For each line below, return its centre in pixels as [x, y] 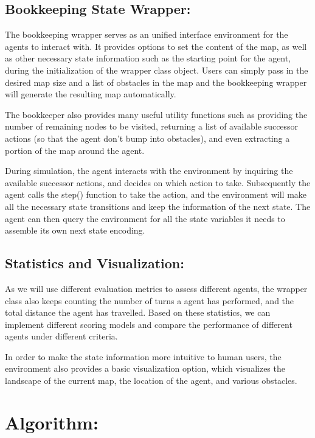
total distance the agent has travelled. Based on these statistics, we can [138, 312]
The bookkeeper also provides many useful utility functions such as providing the [156, 114]
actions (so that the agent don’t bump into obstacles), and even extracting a [147, 138]
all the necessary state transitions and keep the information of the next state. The [158, 206]
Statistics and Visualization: [95, 263]
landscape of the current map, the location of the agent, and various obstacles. [151, 381]
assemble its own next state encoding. [75, 230]
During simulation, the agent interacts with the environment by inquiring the [149, 171]
